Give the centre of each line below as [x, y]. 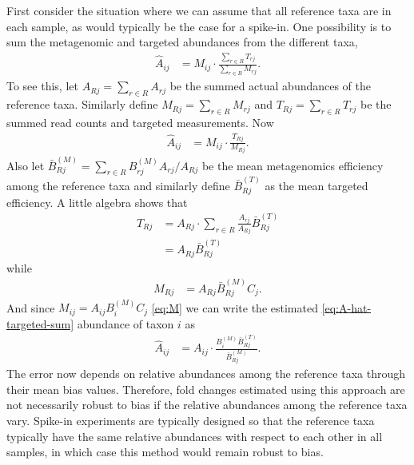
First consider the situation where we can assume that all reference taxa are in [199, 10]
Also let [26, 165]
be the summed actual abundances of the [271, 86]
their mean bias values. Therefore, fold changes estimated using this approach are [206, 389]
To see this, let [42, 86]
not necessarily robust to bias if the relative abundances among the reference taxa [207, 405]
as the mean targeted [316, 186]
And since [31, 307]
